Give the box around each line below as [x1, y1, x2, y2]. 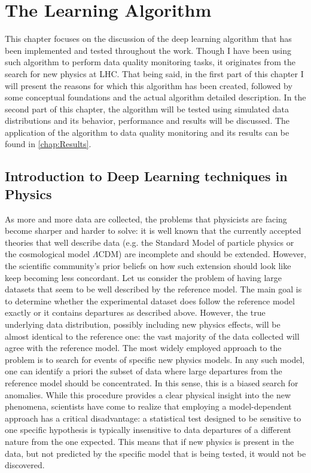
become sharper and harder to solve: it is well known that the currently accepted [5, 224, 301, 237]
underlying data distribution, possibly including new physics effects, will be [5, 318, 280, 330]
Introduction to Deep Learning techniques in [5, 167, 288, 185]
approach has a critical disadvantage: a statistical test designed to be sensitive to [5, 411, 301, 424]
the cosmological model [5, 248, 90, 260]
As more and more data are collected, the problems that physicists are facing [5, 212, 287, 225]
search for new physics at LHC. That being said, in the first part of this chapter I [5, 67, 304, 80]
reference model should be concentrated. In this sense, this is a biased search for [5, 376, 298, 389]
